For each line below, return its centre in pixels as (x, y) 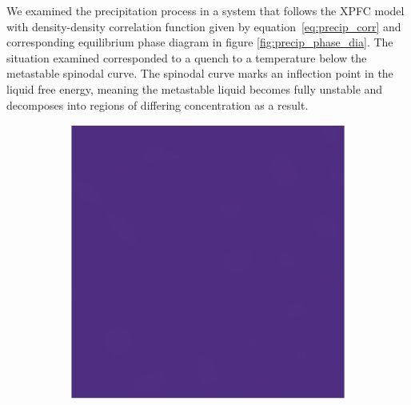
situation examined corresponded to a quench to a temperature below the (187, 57)
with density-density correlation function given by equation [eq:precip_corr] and (204, 26)
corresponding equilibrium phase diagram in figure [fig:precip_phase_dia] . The (200, 42)
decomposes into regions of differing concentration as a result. (158, 104)
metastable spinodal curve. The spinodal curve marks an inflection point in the (200, 73)
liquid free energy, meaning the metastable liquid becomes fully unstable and (195, 88)
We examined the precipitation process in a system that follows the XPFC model (205, 10)
